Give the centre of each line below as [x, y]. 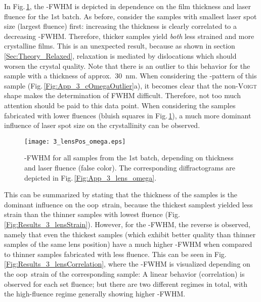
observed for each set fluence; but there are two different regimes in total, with [126, 284]
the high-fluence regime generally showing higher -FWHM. [95, 294]
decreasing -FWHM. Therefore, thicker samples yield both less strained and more [129, 36]
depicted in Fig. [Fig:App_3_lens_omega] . [91, 177]
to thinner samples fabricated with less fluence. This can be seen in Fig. [115, 254]
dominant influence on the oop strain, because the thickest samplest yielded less [128, 204]
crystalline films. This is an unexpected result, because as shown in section [120, 46]
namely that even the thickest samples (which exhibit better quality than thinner [130, 234]
